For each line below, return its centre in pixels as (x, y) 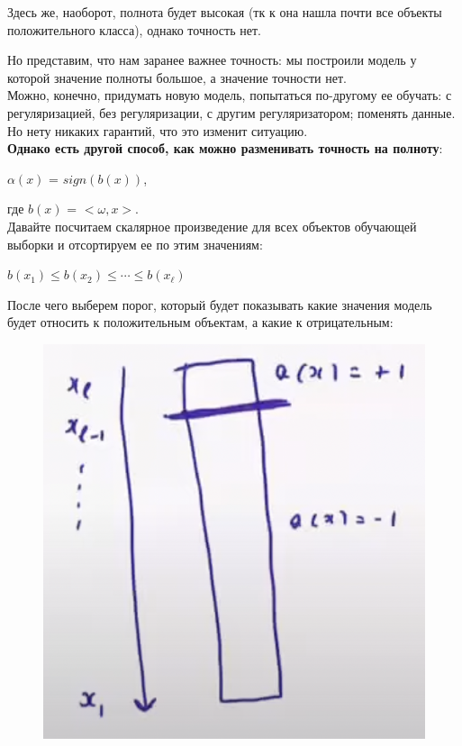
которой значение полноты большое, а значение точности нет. (177, 77)
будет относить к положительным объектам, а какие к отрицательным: (200, 322)
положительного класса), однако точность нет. (134, 29)
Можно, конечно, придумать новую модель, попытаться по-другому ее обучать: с (230, 95)
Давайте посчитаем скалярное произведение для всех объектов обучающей (212, 226)
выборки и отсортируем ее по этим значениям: (135, 244)
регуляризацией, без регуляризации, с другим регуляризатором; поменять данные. (231, 112)
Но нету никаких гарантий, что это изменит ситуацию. (158, 130)
